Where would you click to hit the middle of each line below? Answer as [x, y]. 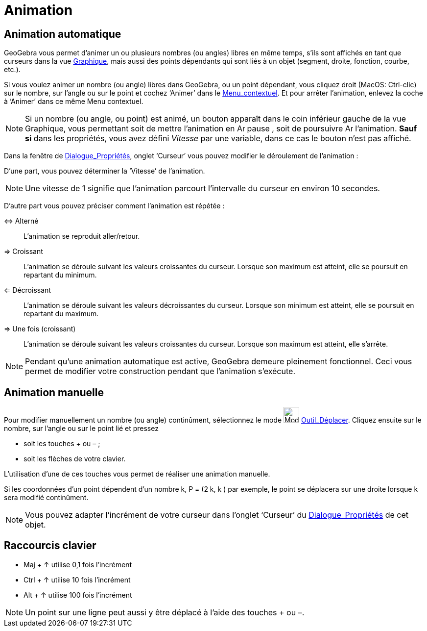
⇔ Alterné [21, 221]
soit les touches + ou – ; [62, 444]
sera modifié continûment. [46, 498]
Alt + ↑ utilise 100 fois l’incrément [78, 595]
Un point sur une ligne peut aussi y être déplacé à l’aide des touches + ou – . [165, 612]
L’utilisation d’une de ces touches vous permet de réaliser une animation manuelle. [137, 474]
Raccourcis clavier [50, 546]
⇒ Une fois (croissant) [40, 329]
